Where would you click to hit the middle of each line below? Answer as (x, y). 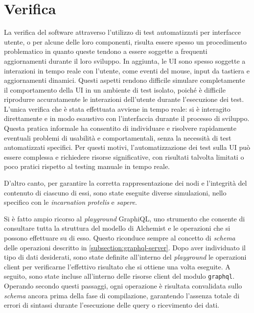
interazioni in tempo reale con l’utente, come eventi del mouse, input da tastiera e (127, 70)
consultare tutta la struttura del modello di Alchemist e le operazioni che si (117, 228)
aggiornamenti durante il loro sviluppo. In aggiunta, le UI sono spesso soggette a (125, 60)
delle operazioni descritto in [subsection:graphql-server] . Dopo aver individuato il (125, 247)
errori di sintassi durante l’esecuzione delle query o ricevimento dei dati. (112, 305)
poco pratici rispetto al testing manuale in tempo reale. (87, 166)
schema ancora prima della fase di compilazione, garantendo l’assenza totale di (122, 295)
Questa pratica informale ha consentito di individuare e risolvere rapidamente (120, 128)
